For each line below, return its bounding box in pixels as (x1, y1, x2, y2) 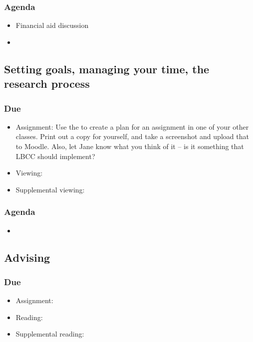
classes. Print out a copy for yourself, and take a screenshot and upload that (15, 131, 249, 142)
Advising (4, 249, 50, 265)
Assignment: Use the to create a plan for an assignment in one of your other (15, 121, 249, 132)
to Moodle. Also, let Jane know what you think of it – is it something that (15, 141, 244, 151)
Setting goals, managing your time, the (4, 61, 210, 76)
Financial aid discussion (15, 20, 89, 30)
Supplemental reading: (15, 329, 84, 339)
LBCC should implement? (15, 151, 95, 161)
